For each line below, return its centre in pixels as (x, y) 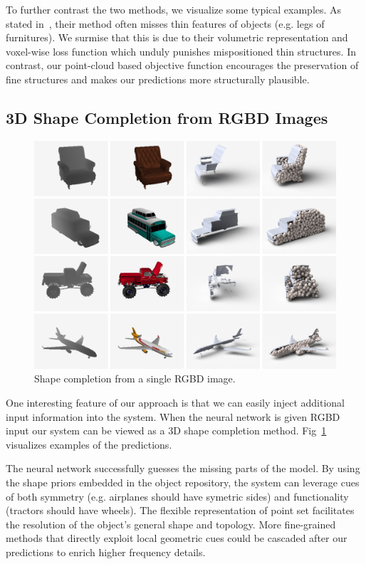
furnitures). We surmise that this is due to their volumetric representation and (177, 37)
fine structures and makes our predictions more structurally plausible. (158, 79)
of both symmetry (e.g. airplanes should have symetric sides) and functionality (177, 496)
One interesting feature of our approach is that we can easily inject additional (176, 403)
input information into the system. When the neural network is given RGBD (173, 416)
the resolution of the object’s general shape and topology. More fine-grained (171, 524)
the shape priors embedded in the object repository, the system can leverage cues (183, 482)
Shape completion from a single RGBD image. (135, 378)
